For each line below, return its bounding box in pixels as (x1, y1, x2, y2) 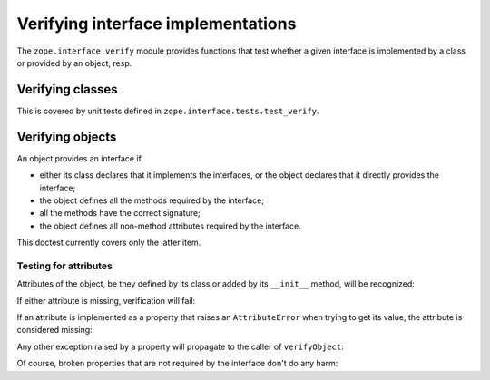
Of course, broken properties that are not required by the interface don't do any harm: (16, 358, 338, 369)
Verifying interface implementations (16, 14, 297, 34)
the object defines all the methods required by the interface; (39, 195, 265, 206)
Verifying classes (16, 82, 118, 97)
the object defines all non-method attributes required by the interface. (39, 220, 301, 231)
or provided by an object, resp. (16, 57, 132, 68)
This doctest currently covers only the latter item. (16, 237, 201, 248)
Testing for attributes (16, 259, 113, 272)
